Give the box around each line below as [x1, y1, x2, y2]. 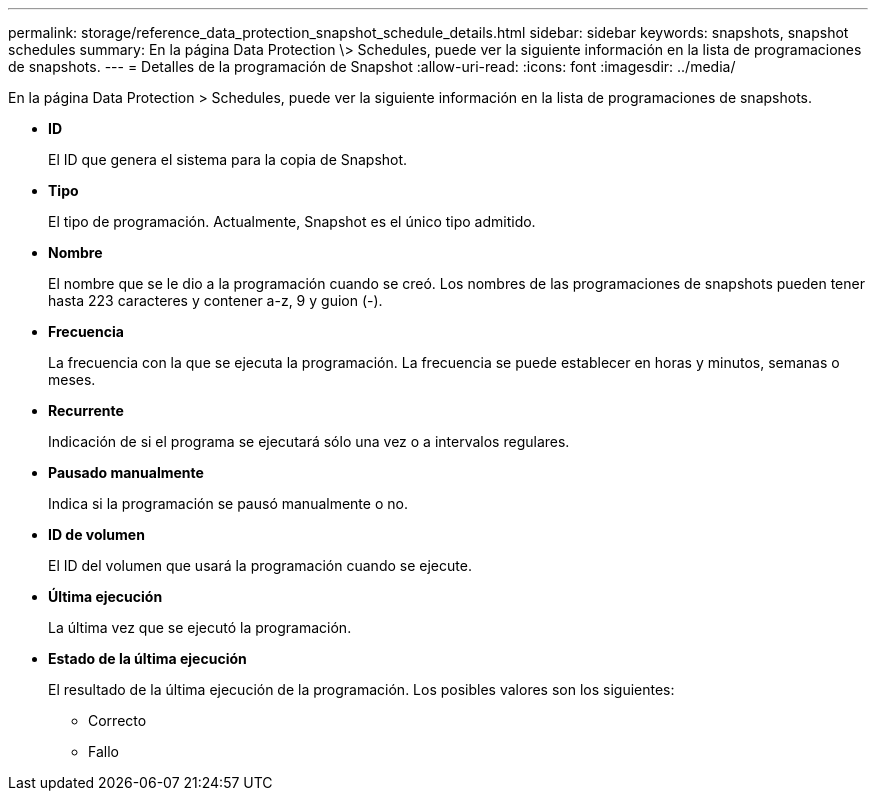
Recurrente [48, 402, 124, 419]
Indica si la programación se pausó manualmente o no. [48, 495, 408, 512]
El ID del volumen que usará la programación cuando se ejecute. [48, 557, 472, 574]
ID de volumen [48, 526, 145, 543]
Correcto [88, 712, 147, 729]
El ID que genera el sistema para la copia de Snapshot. [48, 151, 408, 168]
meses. [48, 371, 96, 388]
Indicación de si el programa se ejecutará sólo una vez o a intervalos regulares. [48, 433, 570, 450]
